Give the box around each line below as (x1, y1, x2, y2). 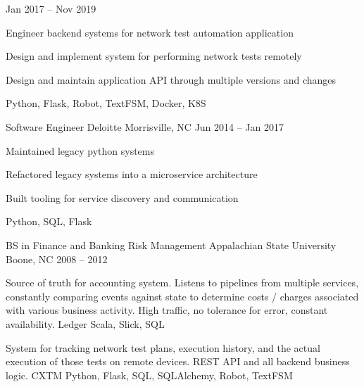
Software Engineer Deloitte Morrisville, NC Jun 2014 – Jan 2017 (6, 119, 284, 134)
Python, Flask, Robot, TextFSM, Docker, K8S (6, 96, 206, 110)
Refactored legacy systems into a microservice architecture (6, 167, 258, 182)
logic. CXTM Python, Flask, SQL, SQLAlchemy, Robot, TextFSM (6, 367, 293, 382)
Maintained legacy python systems (6, 143, 155, 158)
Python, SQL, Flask (6, 214, 92, 229)
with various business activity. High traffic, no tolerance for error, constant (6, 303, 328, 317)
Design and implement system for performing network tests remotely (6, 49, 302, 63)
